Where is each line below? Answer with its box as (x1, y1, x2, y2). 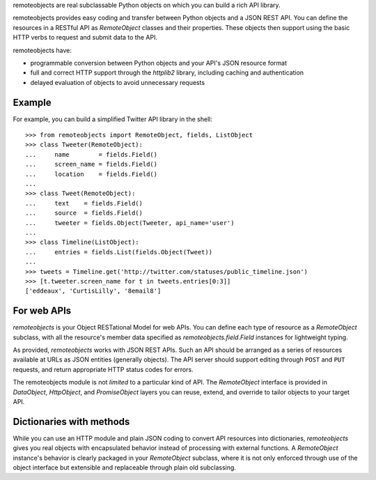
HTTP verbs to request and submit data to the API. (13, 33, 158, 42)
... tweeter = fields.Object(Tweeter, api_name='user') (25, 219, 235, 226)
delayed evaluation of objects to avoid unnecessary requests (30, 78, 205, 86)
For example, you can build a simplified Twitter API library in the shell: (13, 115, 212, 123)
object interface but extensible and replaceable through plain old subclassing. (13, 463, 237, 472)
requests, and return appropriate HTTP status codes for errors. (13, 365, 194, 373)
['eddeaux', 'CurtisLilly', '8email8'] (25, 287, 162, 295)
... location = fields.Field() (25, 170, 158, 178)
